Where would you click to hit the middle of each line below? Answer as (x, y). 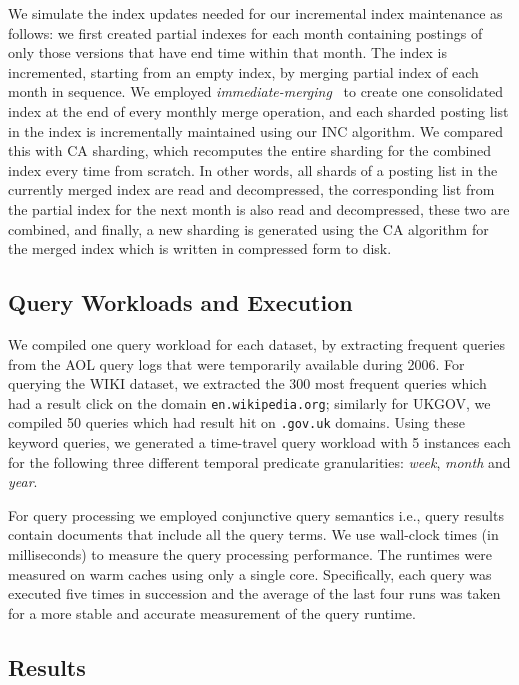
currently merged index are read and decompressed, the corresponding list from (251, 189)
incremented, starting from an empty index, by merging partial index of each (243, 71)
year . (23, 481)
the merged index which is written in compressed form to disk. (200, 248)
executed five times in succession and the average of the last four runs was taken (254, 593)
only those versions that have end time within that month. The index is (228, 52)
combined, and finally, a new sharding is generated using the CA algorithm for (248, 228)
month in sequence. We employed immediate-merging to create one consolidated (256, 91)
